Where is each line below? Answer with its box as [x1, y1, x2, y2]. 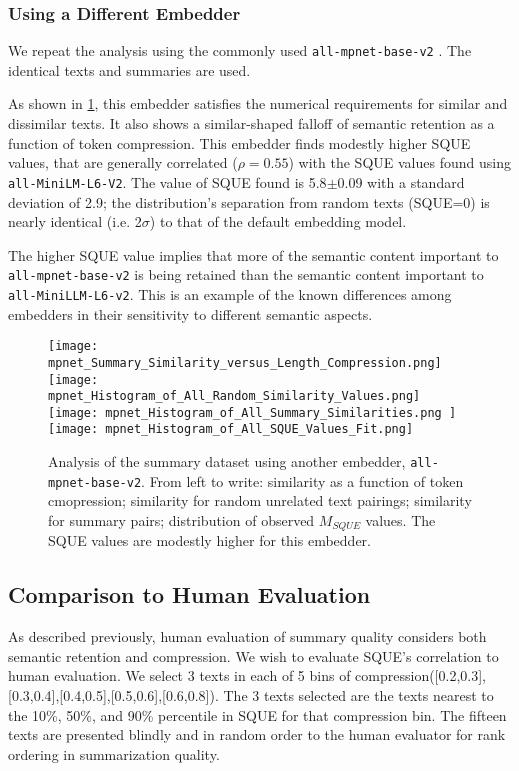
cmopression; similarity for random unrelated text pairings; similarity [48, 490, 472, 511]
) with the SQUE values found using [288, 152, 511, 173]
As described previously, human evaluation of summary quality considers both [8, 626, 487, 647]
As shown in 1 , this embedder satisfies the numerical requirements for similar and [8, 93, 508, 114]
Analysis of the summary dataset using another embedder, [48, 451, 406, 472]
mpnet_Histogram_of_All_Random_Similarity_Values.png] [48, 389, 421, 404]
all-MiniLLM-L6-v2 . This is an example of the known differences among [8, 283, 452, 304]
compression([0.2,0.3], [355, 665, 486, 686]
